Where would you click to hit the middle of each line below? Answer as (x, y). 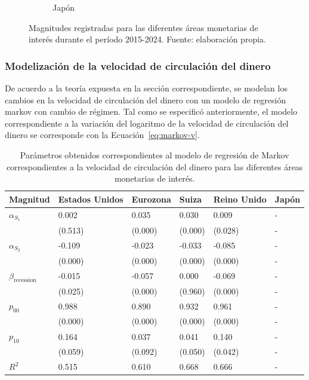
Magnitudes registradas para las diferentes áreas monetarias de (143, 27)
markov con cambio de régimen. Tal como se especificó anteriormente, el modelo (151, 111)
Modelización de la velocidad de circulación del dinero (138, 65)
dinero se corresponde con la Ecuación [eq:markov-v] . (102, 135)
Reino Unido (240, 199)
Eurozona (151, 199)
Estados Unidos (91, 199)
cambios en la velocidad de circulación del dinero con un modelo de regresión (146, 99)
